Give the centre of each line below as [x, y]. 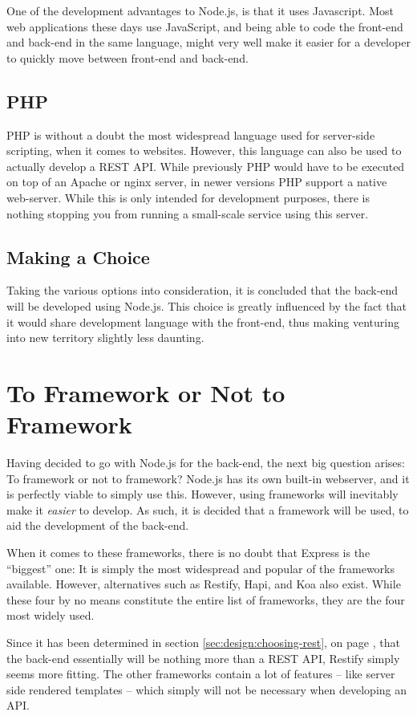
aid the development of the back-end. [98, 525]
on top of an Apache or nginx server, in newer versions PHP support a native [197, 182]
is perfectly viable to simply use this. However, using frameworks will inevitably [202, 494]
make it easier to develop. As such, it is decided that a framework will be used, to [208, 509]
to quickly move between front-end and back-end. [128, 57]
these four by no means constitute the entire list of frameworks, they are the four [206, 599]
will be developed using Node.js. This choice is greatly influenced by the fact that [206, 305]
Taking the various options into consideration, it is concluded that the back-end [202, 290]
